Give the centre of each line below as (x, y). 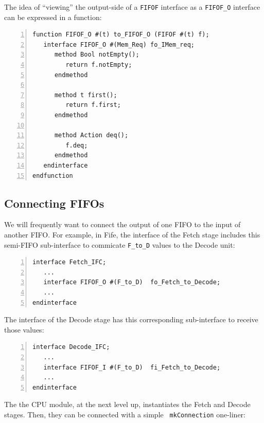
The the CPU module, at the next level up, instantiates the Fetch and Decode (127, 404)
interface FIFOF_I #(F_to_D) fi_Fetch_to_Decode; (132, 367)
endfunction (53, 176)
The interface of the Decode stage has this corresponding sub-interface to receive (131, 319)
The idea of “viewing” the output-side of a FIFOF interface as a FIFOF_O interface (132, 7)
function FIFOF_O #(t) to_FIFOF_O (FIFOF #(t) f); (121, 35)
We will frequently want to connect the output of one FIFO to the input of (122, 224)
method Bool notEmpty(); (97, 55)
